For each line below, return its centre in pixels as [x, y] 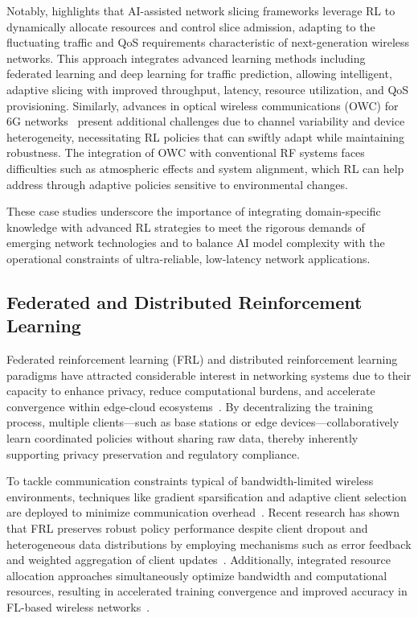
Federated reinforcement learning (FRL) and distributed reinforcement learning [202, 359]
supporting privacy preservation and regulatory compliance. [153, 453]
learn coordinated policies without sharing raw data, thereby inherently [182, 438]
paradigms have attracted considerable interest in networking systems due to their [209, 375]
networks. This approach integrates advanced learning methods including [186, 58]
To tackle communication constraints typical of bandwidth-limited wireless [190, 481]
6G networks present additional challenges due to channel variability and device [206, 121]
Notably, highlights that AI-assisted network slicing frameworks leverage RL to [201, 10]
